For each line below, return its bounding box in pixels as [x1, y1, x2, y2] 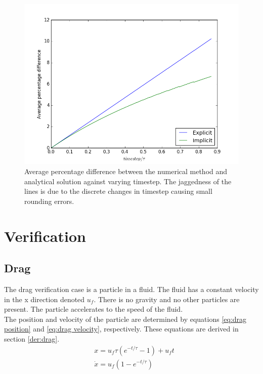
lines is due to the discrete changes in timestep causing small [24, 186, 212, 196]
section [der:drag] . [4, 333, 60, 344]
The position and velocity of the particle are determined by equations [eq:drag [4, 313, 247, 324]
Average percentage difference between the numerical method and [24, 166, 228, 176]
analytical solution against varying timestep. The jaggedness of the [24, 176, 232, 186]
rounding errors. [24, 195, 74, 206]
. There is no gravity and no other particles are [94, 294, 240, 304]
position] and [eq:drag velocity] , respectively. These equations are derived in [4, 323, 239, 334]
